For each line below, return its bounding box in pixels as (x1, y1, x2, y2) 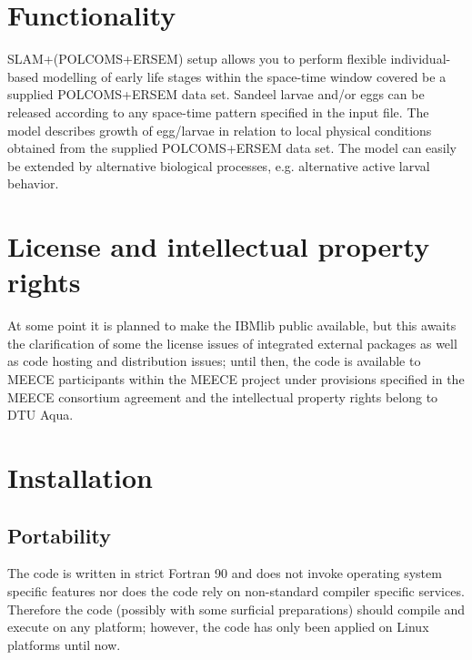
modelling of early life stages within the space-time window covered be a (42, 66, 447, 86)
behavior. (7, 174, 59, 193)
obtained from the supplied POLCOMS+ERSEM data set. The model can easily (7, 138, 457, 157)
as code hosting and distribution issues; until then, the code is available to (7, 351, 421, 371)
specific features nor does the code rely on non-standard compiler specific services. (7, 581, 465, 600)
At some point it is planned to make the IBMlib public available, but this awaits (7, 316, 457, 335)
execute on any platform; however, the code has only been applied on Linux (7, 617, 429, 636)
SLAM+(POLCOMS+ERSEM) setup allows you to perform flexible (7, 49, 387, 68)
